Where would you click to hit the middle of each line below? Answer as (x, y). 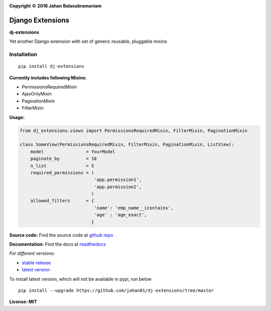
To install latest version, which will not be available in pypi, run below (80, 279)
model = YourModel (73, 151)
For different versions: (32, 253)
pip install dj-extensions (51, 66)
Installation (23, 54)
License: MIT (23, 302)
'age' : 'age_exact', (120, 215)
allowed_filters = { (62, 201)
